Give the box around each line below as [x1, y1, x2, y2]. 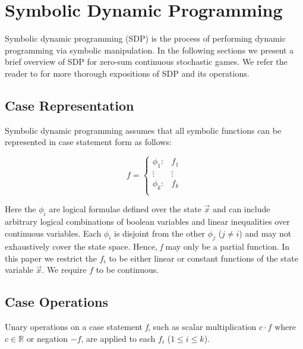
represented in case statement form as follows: [5, 136, 172, 148]
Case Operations [5, 293, 108, 311]
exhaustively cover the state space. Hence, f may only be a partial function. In [5, 240, 290, 253]
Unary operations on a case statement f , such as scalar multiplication [5, 320, 257, 333]
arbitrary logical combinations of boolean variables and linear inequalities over [5, 215, 290, 227]
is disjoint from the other [114, 227, 206, 239]
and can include [212, 203, 270, 215]
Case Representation [5, 96, 134, 114]
